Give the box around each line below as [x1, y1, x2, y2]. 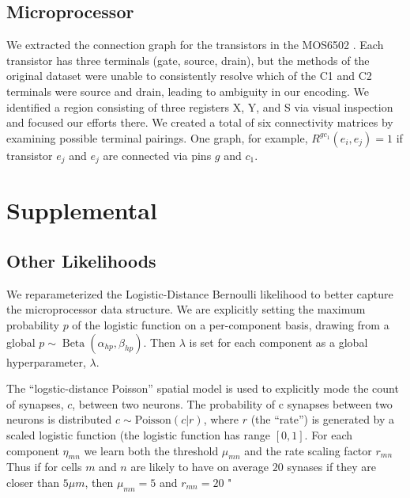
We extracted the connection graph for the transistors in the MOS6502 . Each [6, 36, 384, 53]
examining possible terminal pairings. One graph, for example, [6, 129, 308, 146]
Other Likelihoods [6, 248, 156, 272]
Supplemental [6, 194, 157, 226]
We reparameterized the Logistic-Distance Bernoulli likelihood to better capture [6, 285, 393, 302]
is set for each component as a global [189, 333, 368, 350]
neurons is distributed [6, 411, 112, 428]
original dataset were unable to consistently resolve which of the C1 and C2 [6, 67, 372, 84]
